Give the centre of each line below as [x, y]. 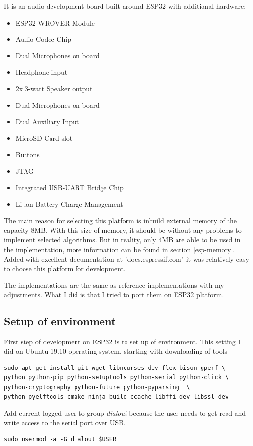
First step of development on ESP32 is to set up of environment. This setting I [122, 341]
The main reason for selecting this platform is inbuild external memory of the [120, 220]
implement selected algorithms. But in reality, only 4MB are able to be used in [122, 239]
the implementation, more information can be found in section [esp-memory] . [120, 249]
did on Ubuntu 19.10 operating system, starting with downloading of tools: [116, 351]
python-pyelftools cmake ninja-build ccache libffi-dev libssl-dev [116, 397]
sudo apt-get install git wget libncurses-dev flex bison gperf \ [115, 368]
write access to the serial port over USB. [65, 422]
